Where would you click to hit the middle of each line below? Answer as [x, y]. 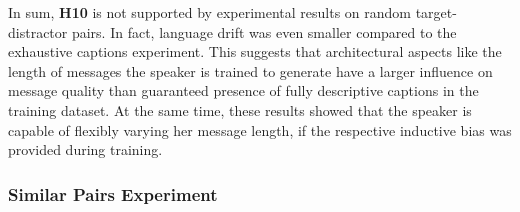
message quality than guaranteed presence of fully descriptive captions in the [243, 90]
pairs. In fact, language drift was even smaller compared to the [264, 31]
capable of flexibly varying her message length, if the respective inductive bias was [260, 129]
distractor [38, 31]
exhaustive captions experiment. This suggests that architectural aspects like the [255, 51]
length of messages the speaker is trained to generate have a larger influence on [250, 70]
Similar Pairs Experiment [113, 193]
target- [436, 12]
